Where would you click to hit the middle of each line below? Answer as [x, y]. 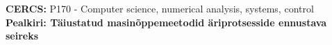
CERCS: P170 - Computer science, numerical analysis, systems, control [160, 8]
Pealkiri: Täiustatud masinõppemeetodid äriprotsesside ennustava [166, 22]
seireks [22, 36]
